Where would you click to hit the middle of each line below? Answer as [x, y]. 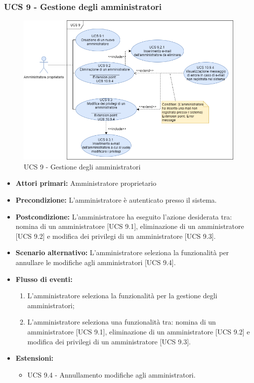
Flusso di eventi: [44, 279]
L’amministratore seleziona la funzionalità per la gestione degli [122, 296]
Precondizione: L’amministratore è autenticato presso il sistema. [116, 199]
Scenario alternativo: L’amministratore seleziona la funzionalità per [122, 252]
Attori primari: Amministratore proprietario [86, 183]
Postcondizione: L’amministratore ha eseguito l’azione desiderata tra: [124, 216]
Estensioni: [35, 358]
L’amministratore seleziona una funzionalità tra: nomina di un [122, 322]
